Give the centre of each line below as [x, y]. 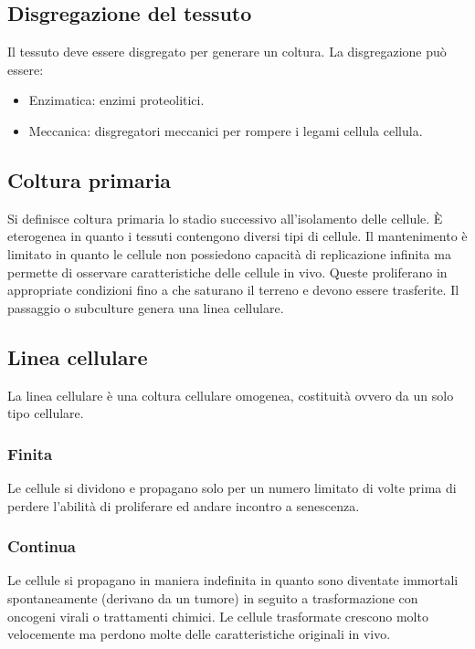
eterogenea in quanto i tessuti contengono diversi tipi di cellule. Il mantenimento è [237, 236]
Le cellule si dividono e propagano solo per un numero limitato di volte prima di [232, 487]
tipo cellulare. [46, 413]
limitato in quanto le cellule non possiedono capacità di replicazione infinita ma [229, 253]
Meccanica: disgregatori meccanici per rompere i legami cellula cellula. [226, 130]
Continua [42, 546]
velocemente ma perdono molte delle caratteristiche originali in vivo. [199, 634]
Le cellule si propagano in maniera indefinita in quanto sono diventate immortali [233, 580]
